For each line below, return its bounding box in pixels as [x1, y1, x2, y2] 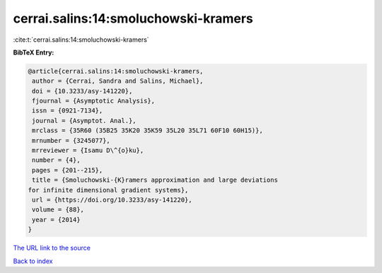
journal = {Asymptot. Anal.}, [32, 117, 137, 124]
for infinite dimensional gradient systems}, [28, 186, 189, 194]
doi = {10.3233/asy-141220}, [32, 87, 133, 95]
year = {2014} [32, 216, 81, 223]
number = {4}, [32, 156, 81, 164]
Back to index [13, 257, 53, 265]
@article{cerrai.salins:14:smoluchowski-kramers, [28, 67, 204, 75]
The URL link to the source [13, 244, 91, 252]
